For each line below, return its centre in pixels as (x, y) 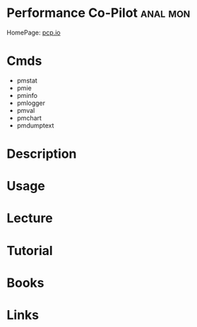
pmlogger (31, 103)
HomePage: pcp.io (34, 32)
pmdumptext (35, 125)
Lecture (30, 218)
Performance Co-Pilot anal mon (98, 13)
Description (42, 154)
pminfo (27, 95)
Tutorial (30, 251)
